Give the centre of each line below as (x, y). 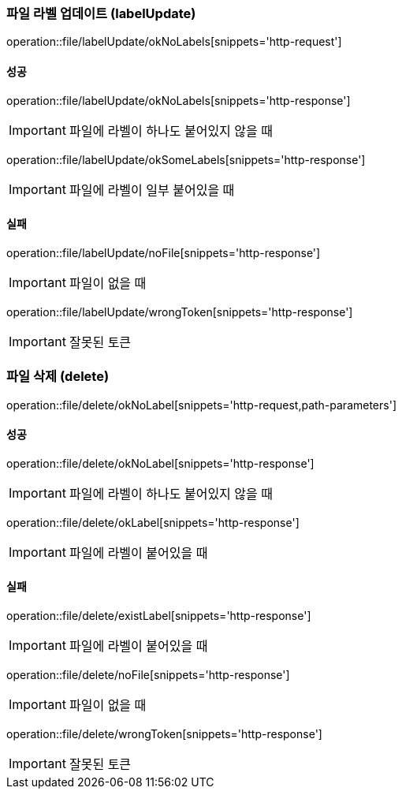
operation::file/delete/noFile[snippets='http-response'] (148, 675)
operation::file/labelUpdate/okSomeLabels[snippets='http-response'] (186, 159)
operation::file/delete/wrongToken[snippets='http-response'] (164, 734)
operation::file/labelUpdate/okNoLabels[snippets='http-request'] (174, 42)
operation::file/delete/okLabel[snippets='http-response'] (153, 522)
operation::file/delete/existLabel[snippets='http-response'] (159, 616)
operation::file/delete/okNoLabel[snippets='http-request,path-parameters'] (201, 405)
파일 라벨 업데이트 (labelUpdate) (101, 13)
